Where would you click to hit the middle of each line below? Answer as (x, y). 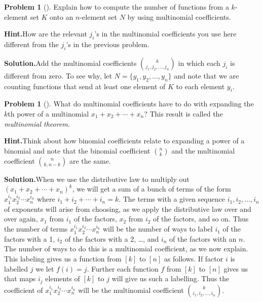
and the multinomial (203, 150)
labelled (16, 268)
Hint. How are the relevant (46, 34)
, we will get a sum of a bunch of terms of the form (152, 189)
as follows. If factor (194, 258)
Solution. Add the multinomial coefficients (70, 63)
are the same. (90, 160)
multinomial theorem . (37, 123)
